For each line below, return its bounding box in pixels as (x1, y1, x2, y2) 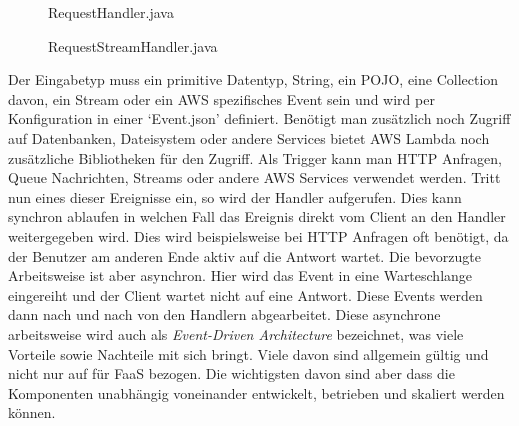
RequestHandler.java (48, 2, 174, 22)
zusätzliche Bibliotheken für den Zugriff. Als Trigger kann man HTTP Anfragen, (8, 147, 502, 168)
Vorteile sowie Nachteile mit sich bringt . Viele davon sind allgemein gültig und (8, 343, 489, 364)
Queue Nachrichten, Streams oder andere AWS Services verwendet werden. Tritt (8, 167, 501, 188)
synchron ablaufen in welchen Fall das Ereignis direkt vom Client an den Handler (8, 206, 506, 227)
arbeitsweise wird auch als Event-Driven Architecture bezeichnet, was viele (8, 323, 464, 344)
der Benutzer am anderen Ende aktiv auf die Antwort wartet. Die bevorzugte (8, 245, 481, 266)
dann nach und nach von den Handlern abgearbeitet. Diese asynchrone (8, 304, 441, 325)
